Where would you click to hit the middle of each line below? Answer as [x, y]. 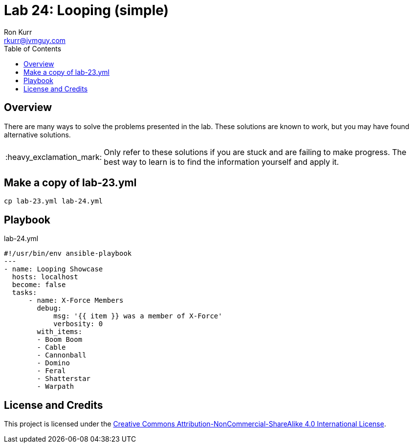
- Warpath [55, 387]
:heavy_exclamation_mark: [54, 157]
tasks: [24, 293]
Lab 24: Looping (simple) [87, 10]
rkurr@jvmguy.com [35, 40]
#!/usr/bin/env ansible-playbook [68, 254]
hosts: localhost [45, 277]
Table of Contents [33, 48]
